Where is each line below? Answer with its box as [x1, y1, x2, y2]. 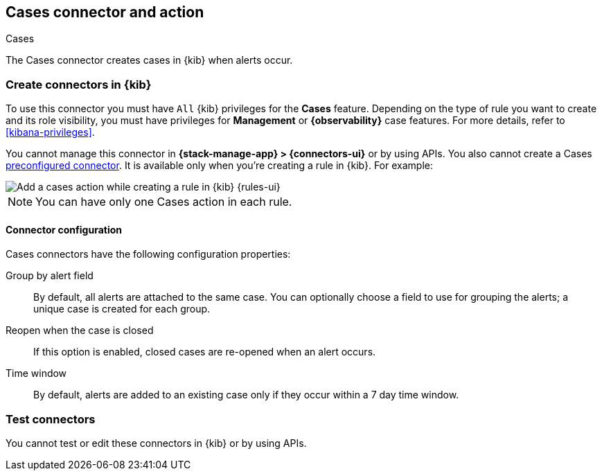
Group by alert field [6, 270, 94, 282]
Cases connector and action [6, 3, 204, 21]
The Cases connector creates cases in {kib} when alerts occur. [6, 54, 293, 67]
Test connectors [6, 412, 96, 426]
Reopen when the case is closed [6, 324, 154, 337]
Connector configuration [6, 223, 122, 236]
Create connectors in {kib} [6, 77, 152, 91]
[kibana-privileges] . [6, 126, 95, 139]
